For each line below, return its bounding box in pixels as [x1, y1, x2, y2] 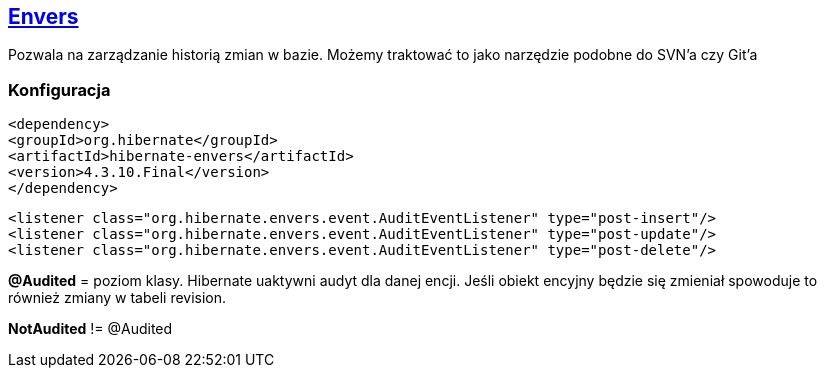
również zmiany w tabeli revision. [8, 289, 227, 307]
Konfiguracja [8, 79, 111, 100]
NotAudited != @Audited [8, 320, 173, 338]
